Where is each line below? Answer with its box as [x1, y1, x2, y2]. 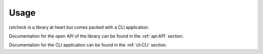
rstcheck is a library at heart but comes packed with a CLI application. [9, 24, 150, 30]
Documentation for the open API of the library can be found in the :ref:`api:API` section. [9, 33, 184, 39]
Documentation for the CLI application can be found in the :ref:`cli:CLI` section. [9, 42, 168, 48]
